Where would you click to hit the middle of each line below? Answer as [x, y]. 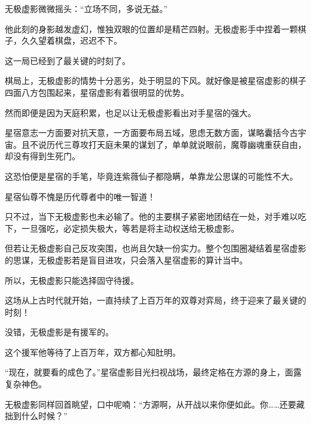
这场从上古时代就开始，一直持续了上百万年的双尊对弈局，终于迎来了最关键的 [155, 300]
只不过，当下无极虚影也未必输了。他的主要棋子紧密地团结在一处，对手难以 [151, 216]
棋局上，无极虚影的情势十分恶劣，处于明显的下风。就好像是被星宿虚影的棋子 [155, 81]
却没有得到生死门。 [42, 156]
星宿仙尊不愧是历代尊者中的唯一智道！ [80, 196]
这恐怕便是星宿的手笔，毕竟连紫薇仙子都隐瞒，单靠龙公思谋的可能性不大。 [151, 176]
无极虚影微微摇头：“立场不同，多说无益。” [86, 8]
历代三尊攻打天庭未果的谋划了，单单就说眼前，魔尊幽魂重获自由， [176, 144]
